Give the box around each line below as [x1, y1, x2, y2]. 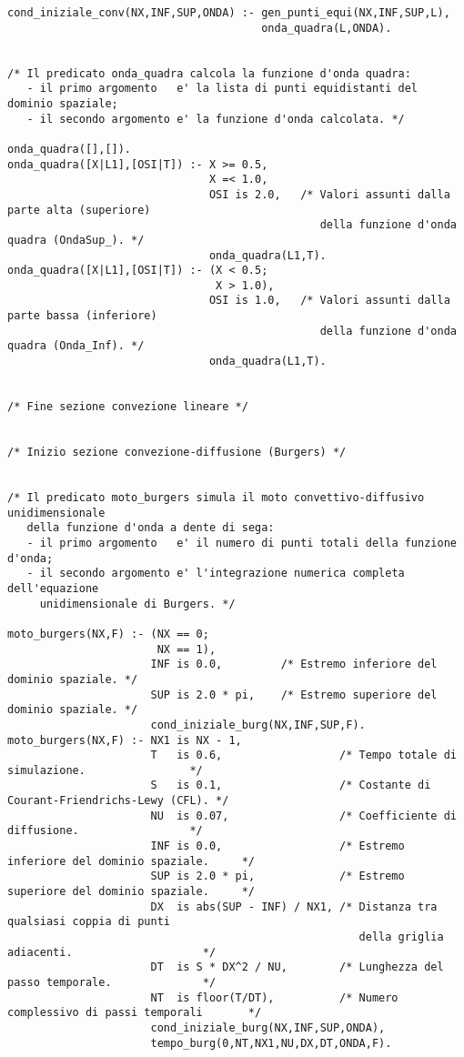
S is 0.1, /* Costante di [150, 779, 431, 792]
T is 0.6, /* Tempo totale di [150, 749, 457, 762]
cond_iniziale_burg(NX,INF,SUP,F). [150, 718, 366, 731]
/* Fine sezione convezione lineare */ [7, 400, 248, 414]
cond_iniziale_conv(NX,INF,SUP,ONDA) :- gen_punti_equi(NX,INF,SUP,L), [7, 6, 450, 19]
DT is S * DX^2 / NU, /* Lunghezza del [150, 961, 444, 974]
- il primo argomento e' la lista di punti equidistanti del [26, 82, 419, 96]
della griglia [358, 931, 444, 944]
